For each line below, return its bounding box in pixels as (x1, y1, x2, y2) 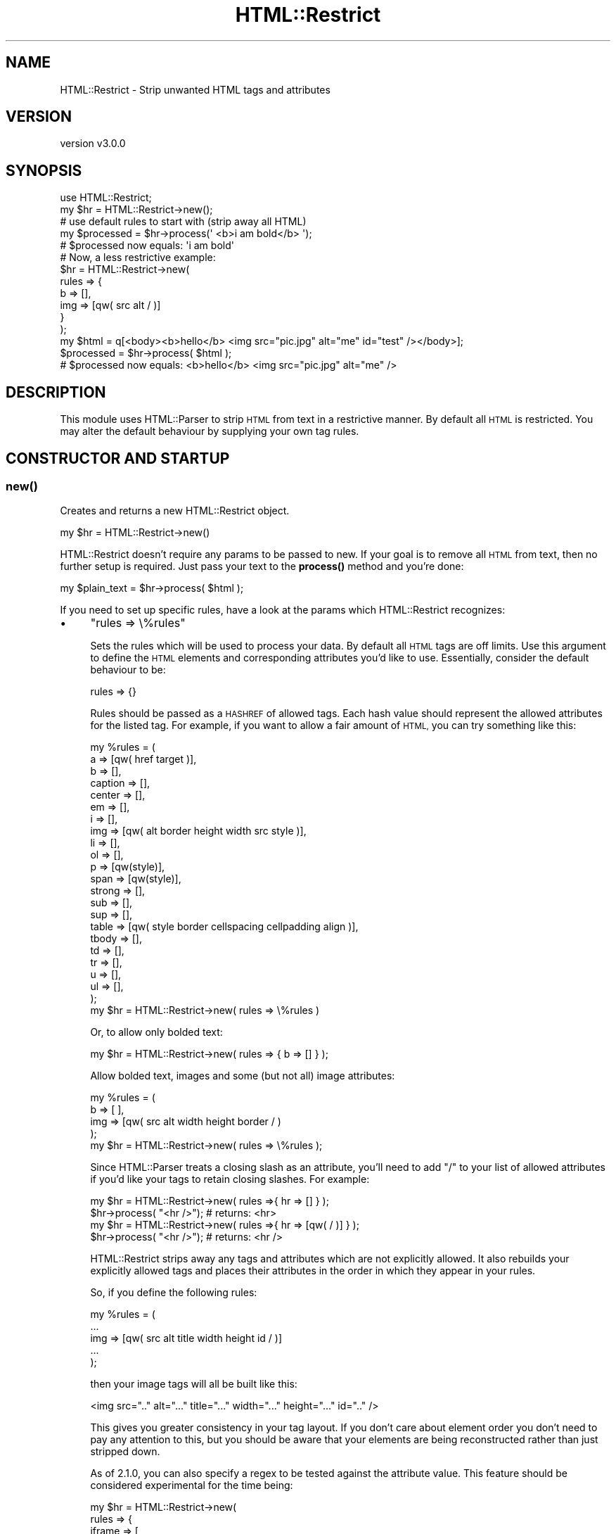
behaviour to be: (90, 664, 166, 676)
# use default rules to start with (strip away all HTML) (60, 215, 307, 228)
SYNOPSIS (6, 161, 82, 179)
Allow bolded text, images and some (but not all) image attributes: (90, 1070, 395, 1082)
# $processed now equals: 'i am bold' (60, 239, 234, 252)
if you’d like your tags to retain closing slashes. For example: (90, 1173, 370, 1186)
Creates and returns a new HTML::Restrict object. (60, 505, 290, 517)
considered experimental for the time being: (90, 1479, 293, 1492)
